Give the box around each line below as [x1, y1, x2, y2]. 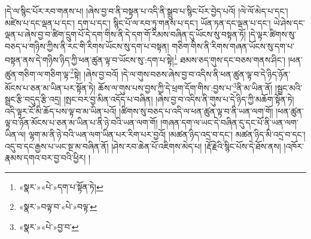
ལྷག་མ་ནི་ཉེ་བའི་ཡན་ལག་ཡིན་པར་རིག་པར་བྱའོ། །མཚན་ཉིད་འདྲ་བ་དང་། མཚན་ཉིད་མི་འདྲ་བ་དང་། [28, 128, 306, 140]
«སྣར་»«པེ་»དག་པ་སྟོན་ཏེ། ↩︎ [19, 180, 103, 193]
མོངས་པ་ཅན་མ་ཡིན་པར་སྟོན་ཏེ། [5, 81, 96, 94]
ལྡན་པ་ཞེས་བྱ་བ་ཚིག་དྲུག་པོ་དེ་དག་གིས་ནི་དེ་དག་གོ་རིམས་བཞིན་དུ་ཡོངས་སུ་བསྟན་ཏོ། [5, 28, 246, 41]
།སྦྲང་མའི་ [275, 81, 303, 94]
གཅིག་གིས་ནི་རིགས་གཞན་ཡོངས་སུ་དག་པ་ [172, 39, 295, 52]
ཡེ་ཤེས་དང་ [273, 16, 305, 29]
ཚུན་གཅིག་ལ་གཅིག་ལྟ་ [5, 67, 71, 80]
